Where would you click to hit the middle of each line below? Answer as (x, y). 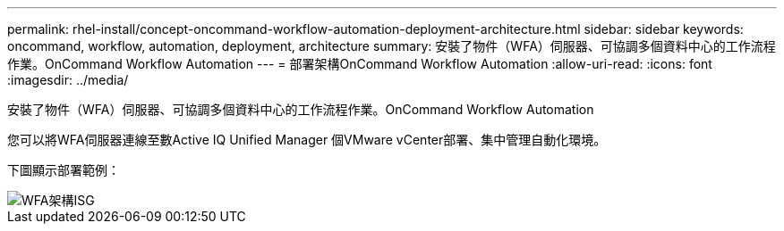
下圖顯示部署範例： (64, 170)
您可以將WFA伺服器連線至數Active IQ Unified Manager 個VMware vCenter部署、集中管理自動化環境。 (307, 140)
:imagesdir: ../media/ (68, 80)
